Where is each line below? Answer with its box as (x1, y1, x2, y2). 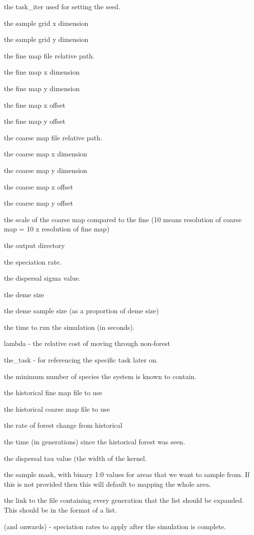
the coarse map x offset (4, 181, 73, 191)
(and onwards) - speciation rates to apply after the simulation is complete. (4, 521, 226, 531)
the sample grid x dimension (4, 18, 89, 28)
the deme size (4, 289, 44, 299)
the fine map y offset (4, 116, 66, 126)
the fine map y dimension (4, 83, 80, 93)
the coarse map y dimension (4, 165, 87, 175)
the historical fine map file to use (4, 387, 102, 398)
